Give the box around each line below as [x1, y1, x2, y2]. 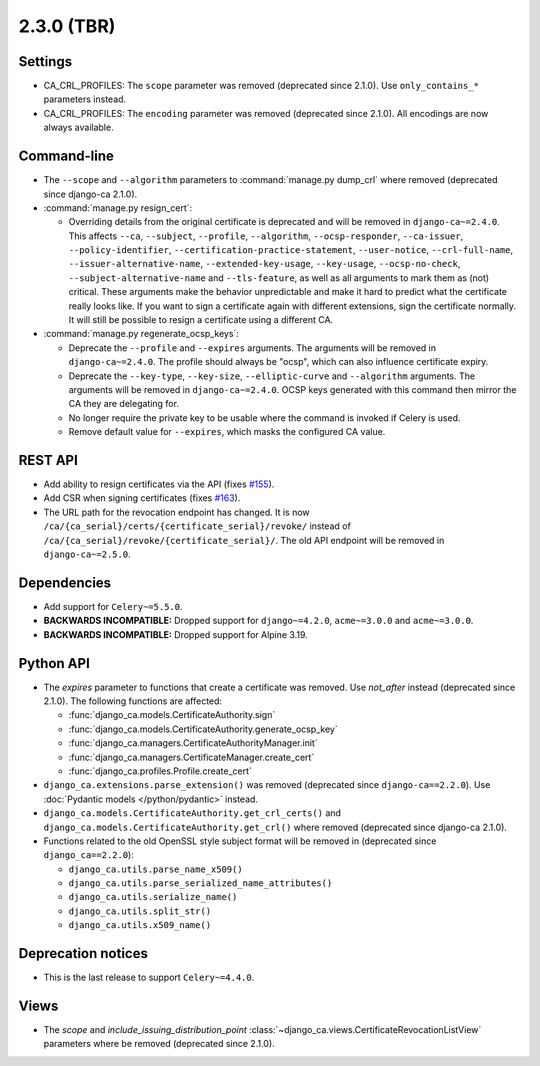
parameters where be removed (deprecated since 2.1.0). [43, 1038, 275, 1050]
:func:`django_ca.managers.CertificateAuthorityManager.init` [68, 737, 319, 749]
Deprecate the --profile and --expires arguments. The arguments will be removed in [68, 341, 437, 354]
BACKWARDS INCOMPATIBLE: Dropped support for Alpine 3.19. [43, 628, 309, 640]
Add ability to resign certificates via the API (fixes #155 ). [43, 478, 275, 490]
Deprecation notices [18, 945, 149, 962]
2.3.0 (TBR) [18, 15, 116, 37]
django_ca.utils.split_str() [68, 905, 212, 917]
